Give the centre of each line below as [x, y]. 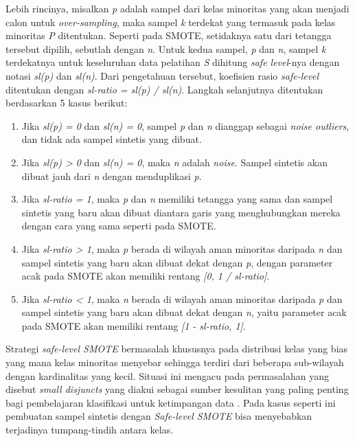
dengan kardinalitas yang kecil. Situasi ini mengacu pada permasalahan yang [167, 375]
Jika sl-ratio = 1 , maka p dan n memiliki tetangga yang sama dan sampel [177, 199]
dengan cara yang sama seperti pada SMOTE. [119, 226]
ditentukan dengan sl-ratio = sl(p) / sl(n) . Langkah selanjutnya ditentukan [164, 89]
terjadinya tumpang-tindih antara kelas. [90, 430]
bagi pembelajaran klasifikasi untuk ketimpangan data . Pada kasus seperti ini [171, 402]
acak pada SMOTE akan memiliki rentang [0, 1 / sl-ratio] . [146, 276]
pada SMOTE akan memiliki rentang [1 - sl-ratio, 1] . [134, 325]
